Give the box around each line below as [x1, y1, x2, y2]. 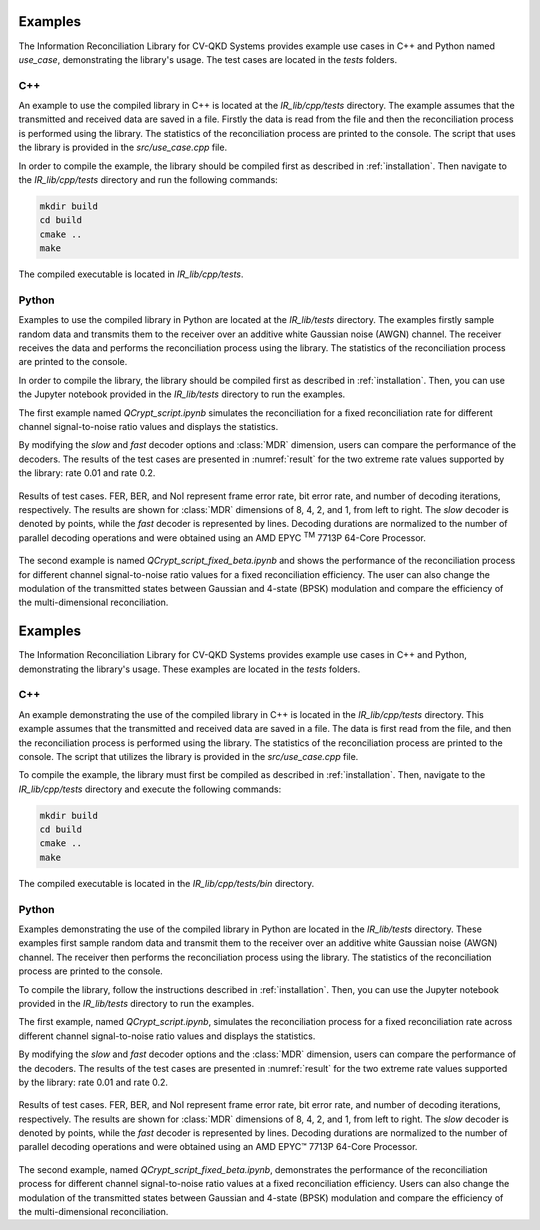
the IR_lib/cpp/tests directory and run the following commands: [18, 174, 279, 185]
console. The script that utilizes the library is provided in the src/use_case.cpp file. [18, 750, 359, 762]
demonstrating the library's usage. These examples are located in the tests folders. [18, 663, 361, 675]
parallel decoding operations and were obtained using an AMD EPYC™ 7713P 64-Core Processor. [18, 1141, 418, 1153]
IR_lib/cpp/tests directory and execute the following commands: [18, 783, 282, 795]
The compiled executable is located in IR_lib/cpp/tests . [18, 268, 244, 280]
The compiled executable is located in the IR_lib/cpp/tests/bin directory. [18, 877, 315, 889]
